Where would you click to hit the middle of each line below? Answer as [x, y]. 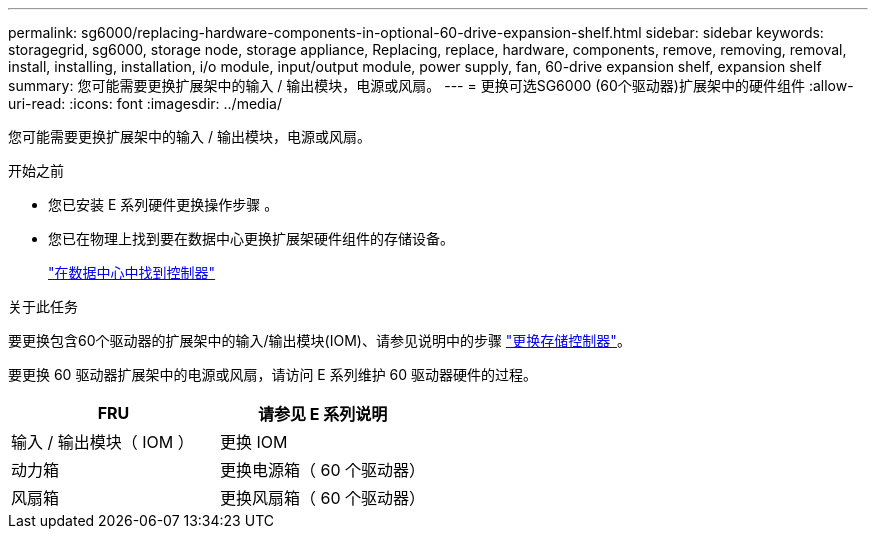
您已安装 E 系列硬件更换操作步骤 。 [163, 204]
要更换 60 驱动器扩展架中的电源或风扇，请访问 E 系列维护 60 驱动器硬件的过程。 [273, 374]
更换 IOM [254, 442]
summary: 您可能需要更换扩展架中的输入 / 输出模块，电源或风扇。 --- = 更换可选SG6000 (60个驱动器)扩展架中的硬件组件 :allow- [431, 85]
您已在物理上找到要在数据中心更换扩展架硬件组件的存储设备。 [251, 238]
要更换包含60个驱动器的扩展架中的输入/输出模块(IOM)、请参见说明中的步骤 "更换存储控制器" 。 [319, 340]
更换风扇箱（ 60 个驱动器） [323, 498]
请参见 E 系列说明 [322, 414]
